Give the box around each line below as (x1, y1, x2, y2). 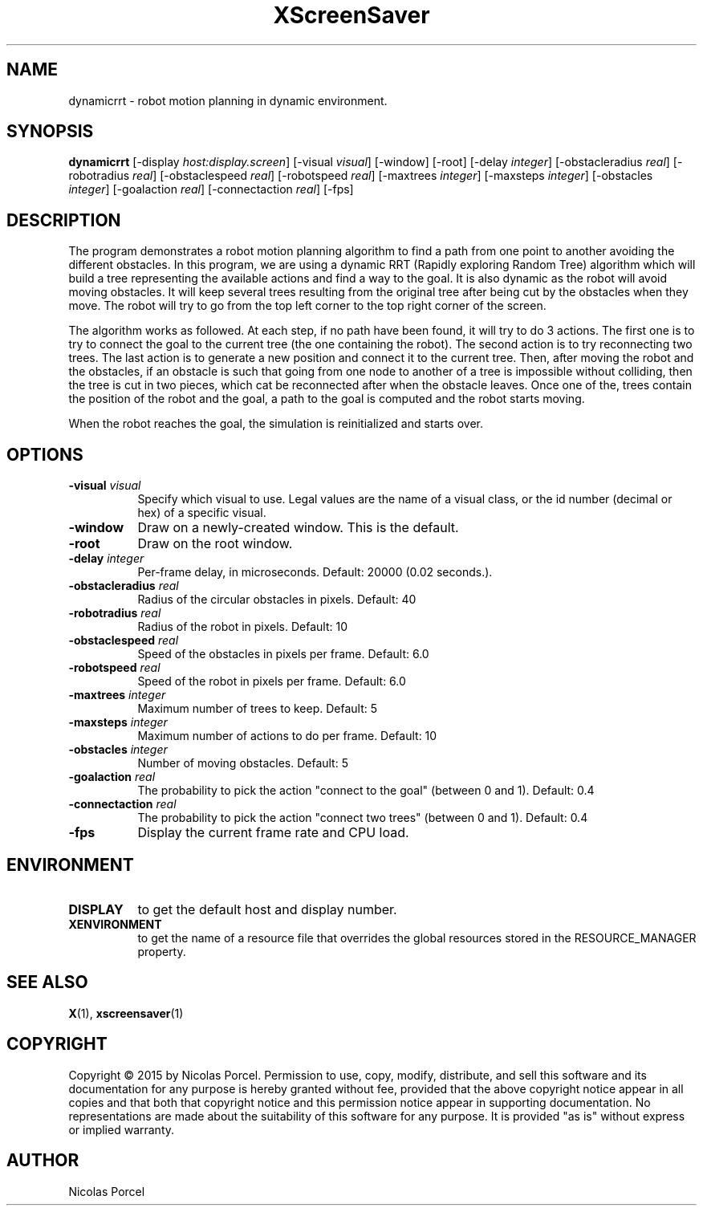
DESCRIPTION (6, 209, 121, 230)
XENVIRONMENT (68, 917, 162, 931)
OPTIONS (6, 444, 83, 465)
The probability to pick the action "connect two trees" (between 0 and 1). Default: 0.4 (137, 811, 588, 825)
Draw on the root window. (137, 535, 293, 552)
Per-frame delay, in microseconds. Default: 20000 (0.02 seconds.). (137, 565, 493, 580)
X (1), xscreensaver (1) (68, 1006, 184, 1020)
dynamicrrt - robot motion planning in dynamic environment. (68, 93, 388, 108)
